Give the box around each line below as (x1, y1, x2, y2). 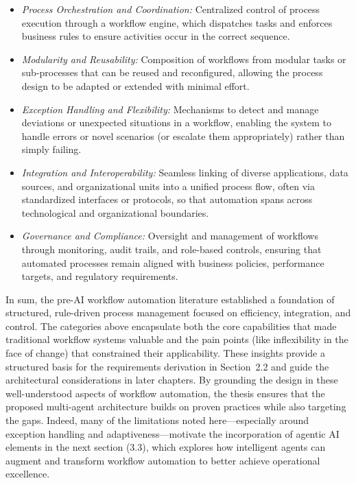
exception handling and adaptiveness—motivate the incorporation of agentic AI (5, 426, 340, 440)
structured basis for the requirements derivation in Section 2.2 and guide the (5, 359, 329, 373)
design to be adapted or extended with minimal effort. (21, 78, 250, 93)
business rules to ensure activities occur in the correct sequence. (21, 29, 290, 43)
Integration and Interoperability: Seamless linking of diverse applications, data (21, 165, 348, 179)
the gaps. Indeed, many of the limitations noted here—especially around (5, 413, 309, 427)
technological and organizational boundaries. (21, 205, 209, 220)
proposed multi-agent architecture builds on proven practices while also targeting (5, 399, 346, 414)
